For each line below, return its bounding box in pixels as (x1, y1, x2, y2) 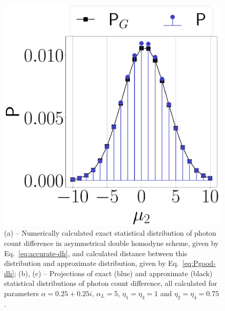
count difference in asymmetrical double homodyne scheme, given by (4, 238, 219, 248)
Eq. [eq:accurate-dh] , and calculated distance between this (4, 247, 187, 258)
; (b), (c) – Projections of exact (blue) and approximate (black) (14, 267, 213, 278)
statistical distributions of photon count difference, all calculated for (4, 278, 217, 288)
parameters (4, 288, 39, 299)
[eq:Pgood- (182, 258, 216, 268)
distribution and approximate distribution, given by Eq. (4, 258, 179, 268)
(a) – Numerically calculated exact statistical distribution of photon (4, 227, 216, 238)
